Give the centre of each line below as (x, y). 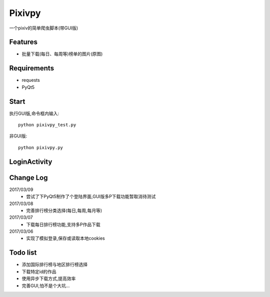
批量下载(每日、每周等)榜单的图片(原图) (62, 54)
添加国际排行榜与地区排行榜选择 (54, 265)
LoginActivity (31, 161)
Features (23, 42)
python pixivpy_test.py (47, 125)
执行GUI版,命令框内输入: (34, 113)
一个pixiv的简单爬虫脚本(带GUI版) (44, 28)
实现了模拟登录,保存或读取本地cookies (65, 238)
